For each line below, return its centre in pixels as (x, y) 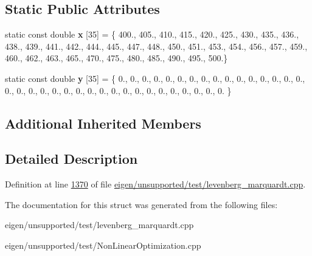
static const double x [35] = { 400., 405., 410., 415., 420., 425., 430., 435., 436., (152, 34)
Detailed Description (71, 159)
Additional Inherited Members (103, 123)
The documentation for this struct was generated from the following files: (141, 204)
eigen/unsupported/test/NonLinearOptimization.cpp (103, 245)
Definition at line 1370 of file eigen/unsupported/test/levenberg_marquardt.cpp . (155, 184)
